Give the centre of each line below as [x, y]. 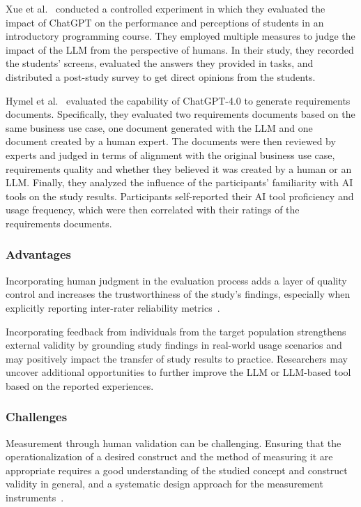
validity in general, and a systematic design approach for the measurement [164, 484]
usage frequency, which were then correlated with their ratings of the [153, 210]
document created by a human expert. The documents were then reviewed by [171, 141]
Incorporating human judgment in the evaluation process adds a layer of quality [176, 280]
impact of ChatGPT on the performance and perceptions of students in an [165, 22]
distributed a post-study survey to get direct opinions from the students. [161, 76]
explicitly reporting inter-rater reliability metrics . [113, 307]
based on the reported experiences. [80, 385]
